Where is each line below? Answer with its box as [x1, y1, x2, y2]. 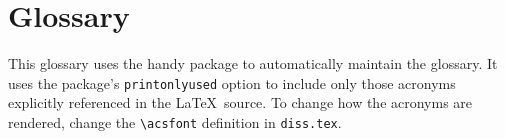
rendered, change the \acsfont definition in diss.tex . [8, 111, 342, 132]
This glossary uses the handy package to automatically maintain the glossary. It [8, 53, 498, 74]
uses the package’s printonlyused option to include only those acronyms [8, 72, 456, 93]
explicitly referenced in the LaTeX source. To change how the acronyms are [8, 92, 473, 113]
